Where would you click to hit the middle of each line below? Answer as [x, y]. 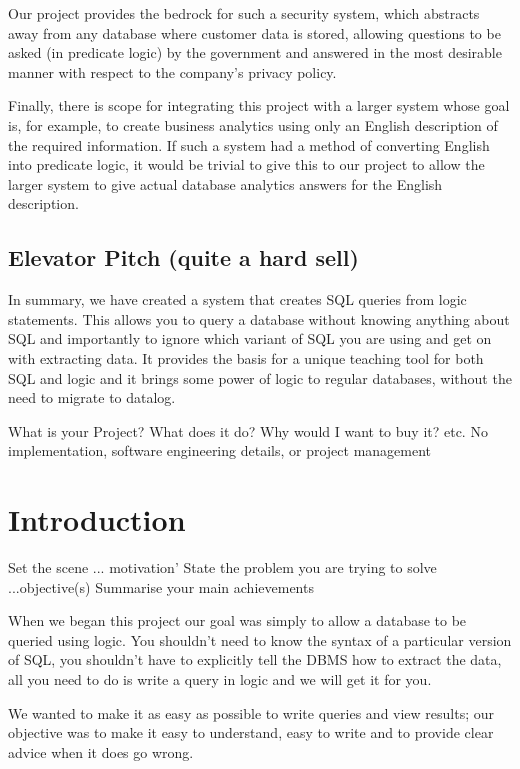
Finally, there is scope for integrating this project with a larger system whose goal [259, 105]
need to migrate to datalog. [92, 397]
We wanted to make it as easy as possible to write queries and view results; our [251, 712]
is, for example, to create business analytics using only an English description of [253, 124]
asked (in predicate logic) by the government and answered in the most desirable [255, 52]
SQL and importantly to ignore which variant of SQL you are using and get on [250, 338]
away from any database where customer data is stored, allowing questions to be [254, 32]
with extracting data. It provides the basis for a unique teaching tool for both [246, 357]
